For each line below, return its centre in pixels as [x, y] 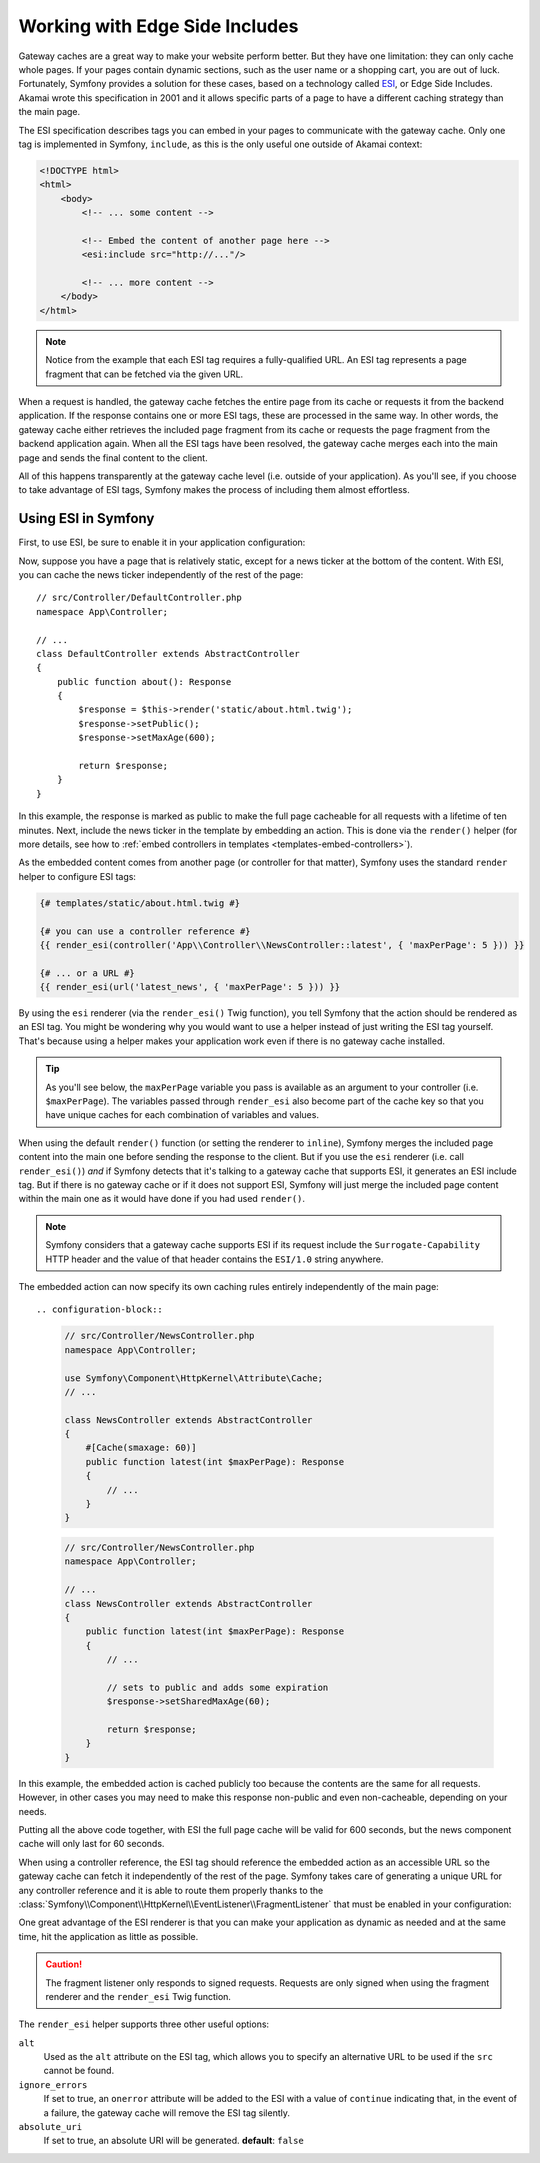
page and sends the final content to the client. [113, 457]
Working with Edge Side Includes [158, 26]
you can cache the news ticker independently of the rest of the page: [161, 574]
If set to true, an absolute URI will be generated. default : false [173, 2141]
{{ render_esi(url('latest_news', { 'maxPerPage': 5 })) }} [190, 987]
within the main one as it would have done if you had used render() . [161, 1199]
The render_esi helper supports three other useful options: [144, 2024]
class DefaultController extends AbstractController [168, 653]
